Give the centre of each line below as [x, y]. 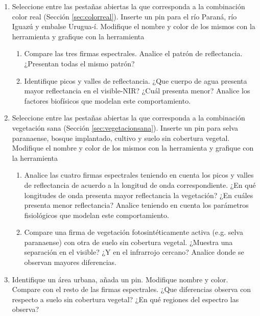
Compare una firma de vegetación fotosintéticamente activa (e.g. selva [134, 232]
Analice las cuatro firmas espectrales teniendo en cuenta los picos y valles [139, 175]
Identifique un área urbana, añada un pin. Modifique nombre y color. [120, 279]
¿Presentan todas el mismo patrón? [79, 63]
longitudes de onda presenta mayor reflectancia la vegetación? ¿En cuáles [139, 195]
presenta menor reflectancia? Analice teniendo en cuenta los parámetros [136, 205]
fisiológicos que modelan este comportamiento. [97, 215]
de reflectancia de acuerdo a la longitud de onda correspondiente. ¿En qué [140, 185]
